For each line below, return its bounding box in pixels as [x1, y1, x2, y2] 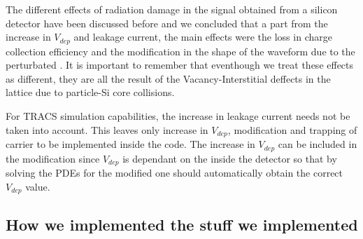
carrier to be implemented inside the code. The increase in [6, 137, 255, 151]
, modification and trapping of [227, 122, 357, 137]
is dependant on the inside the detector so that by [122, 151, 337, 165]
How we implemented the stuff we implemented [6, 214, 358, 235]
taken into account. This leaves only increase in [6, 122, 208, 137]
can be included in [278, 137, 357, 151]
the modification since [6, 151, 100, 165]
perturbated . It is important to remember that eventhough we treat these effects [6, 57, 354, 72]
